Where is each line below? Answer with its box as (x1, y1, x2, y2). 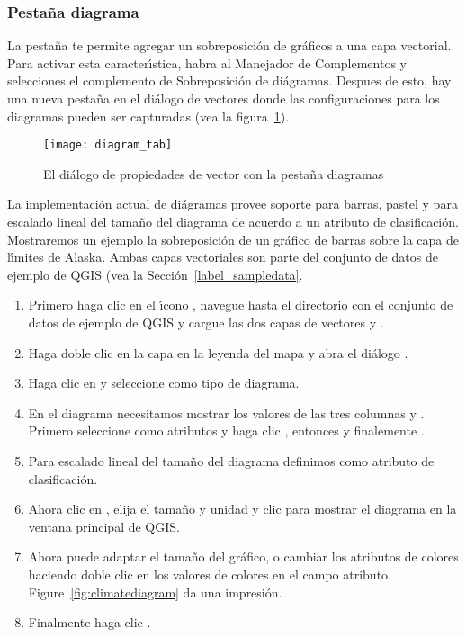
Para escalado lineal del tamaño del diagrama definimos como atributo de (28, 451, 435, 470)
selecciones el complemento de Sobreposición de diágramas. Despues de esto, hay (7, 71, 452, 90)
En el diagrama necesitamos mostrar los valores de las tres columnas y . (28, 403, 425, 422)
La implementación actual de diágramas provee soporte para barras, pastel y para (7, 194, 458, 213)
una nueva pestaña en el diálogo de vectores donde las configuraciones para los (7, 89, 440, 107)
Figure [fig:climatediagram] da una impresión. (28, 582, 282, 601)
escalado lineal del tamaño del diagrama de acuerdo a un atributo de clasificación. (7, 212, 459, 231)
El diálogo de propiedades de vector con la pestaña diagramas (43, 164, 384, 183)
